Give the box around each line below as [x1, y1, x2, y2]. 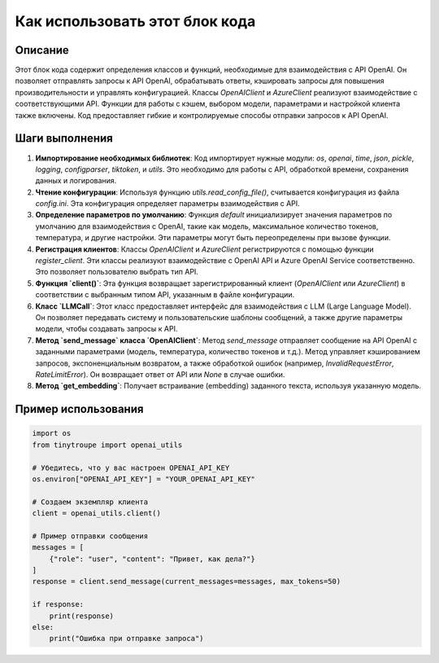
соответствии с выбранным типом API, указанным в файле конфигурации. [35, 290, 295, 300]
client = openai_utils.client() [32, 509, 162, 518]
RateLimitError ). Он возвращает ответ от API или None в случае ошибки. [35, 369, 285, 379]
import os [32, 428, 72, 438]
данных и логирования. [35, 176, 117, 186]
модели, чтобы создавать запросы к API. [35, 324, 178, 334]
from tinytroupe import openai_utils [32, 440, 183, 450]
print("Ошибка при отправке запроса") [49, 634, 204, 643]
